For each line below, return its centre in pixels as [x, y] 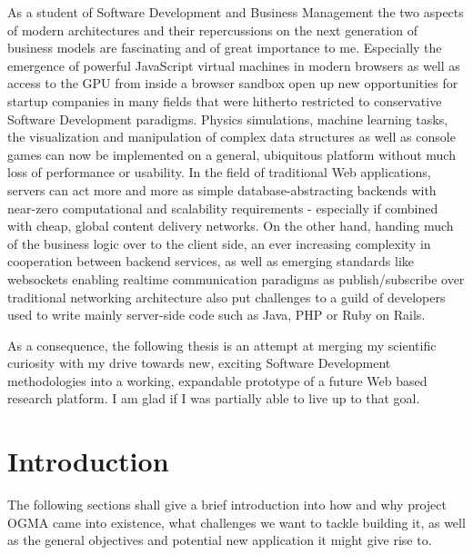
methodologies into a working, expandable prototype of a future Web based [217, 380]
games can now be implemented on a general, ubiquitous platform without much [231, 154]
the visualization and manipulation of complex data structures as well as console [231, 137]
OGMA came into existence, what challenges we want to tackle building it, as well [236, 522]
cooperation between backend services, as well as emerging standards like [211, 261]
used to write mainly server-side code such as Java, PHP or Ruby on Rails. [216, 315]
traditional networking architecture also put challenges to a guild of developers [226, 297]
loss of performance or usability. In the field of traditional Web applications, [219, 172]
